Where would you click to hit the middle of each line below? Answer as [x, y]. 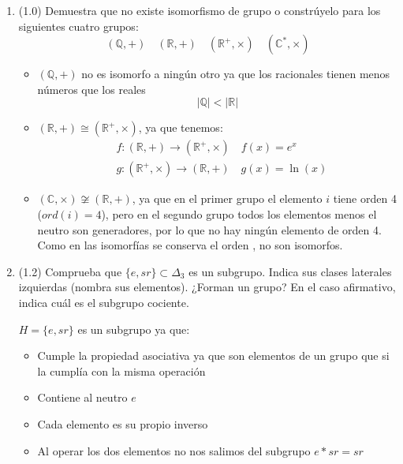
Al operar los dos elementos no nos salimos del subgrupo [174, 450]
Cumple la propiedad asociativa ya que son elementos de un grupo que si [213, 355]
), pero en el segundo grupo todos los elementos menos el [239, 214]
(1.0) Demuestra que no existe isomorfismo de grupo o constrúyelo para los [200, 10]
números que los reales [91, 89]
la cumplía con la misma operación [121, 370]
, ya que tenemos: [181, 127]
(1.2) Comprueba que [70, 271]
